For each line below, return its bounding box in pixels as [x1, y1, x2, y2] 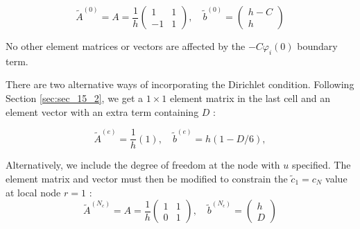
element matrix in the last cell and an [169, 90, 331, 105]
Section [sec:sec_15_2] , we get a [6, 90, 144, 105]
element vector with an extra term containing [6, 104, 199, 119]
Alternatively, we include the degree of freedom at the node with [6, 158, 280, 172]
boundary [297, 39, 338, 53]
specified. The [291, 158, 351, 172]
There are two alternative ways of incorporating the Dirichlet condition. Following [6, 77, 354, 92]
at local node [6, 185, 61, 199]
